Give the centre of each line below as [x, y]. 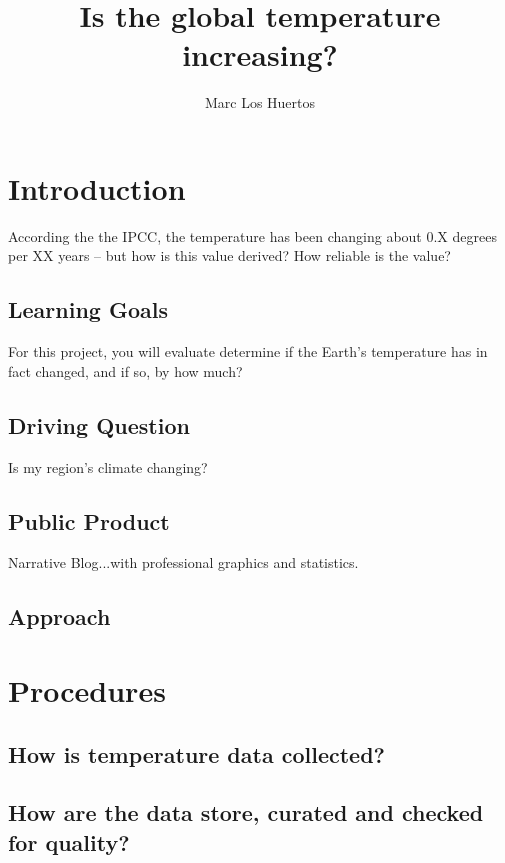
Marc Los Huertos [260, 102]
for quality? [69, 841]
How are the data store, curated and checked [246, 812]
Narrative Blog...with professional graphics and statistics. [183, 562]
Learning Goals [88, 309]
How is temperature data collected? [196, 753]
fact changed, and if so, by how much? [125, 370]
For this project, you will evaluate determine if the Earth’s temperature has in [248, 351]
